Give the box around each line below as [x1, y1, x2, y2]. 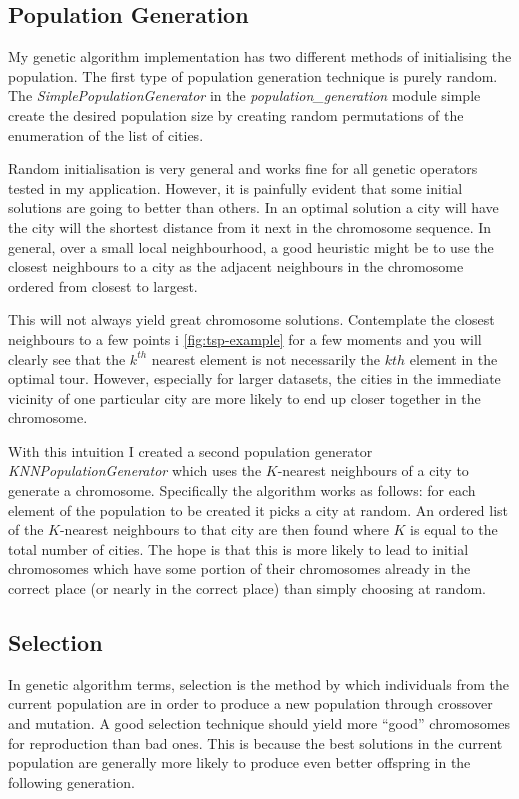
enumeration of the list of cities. [8, 124, 204, 145]
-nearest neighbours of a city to [277, 460, 469, 481]
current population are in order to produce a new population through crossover [8, 693, 493, 714]
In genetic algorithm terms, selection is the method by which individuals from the [8, 673, 509, 694]
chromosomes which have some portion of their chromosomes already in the [8, 558, 471, 579]
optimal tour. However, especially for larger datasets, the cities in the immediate [8, 368, 501, 389]
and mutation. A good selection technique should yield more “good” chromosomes [8, 713, 511, 734]
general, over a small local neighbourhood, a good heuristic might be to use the [8, 236, 494, 257]
